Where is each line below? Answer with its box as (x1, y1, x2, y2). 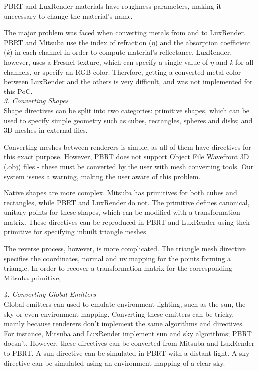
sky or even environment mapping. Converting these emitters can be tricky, (4, 308, 234, 319)
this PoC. (4, 86, 33, 96)
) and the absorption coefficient (155, 37, 251, 47)
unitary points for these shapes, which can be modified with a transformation (4, 207, 240, 217)
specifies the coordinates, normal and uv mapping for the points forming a (4, 253, 231, 263)
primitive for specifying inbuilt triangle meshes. (4, 226, 148, 237)
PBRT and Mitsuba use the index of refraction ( (4, 37, 152, 47)
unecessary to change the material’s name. (4, 10, 133, 21)
